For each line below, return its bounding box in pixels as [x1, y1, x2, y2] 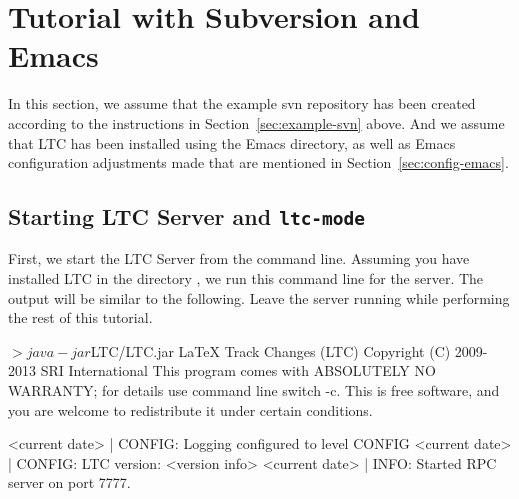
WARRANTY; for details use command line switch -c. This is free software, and [8, 380, 500, 401]
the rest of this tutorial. [8, 307, 153, 328]
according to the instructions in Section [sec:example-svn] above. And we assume [8, 112, 505, 133]
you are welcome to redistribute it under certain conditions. [8, 399, 373, 420]
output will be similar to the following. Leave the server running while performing [8, 287, 510, 308]
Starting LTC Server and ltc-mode [8, 201, 366, 232]
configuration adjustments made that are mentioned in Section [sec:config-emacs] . [8, 152, 509, 173]
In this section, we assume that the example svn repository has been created [8, 93, 476, 114]
